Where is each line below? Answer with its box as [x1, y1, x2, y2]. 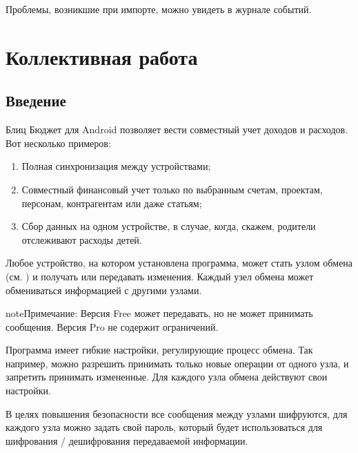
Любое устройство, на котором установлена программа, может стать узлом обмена [6, 256, 353, 270]
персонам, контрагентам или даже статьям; [21, 195, 202, 210]
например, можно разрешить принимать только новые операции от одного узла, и [6, 356, 349, 370]
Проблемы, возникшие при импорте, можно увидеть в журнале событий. [6, 2, 312, 16]
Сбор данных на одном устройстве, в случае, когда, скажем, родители [21, 219, 316, 233]
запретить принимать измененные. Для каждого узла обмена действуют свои [6, 369, 328, 384]
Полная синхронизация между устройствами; [21, 159, 211, 173]
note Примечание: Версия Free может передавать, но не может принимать [6, 306, 313, 320]
